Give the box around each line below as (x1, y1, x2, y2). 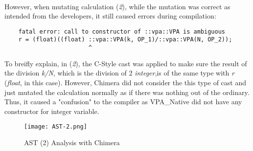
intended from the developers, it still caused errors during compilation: (4, 11, 216, 21)
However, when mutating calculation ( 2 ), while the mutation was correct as (4, 1, 230, 11)
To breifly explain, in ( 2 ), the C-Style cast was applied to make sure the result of (4, 58, 247, 68)
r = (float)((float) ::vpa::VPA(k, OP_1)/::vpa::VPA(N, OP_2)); (18, 36, 232, 43)
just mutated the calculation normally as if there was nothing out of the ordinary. (4, 87, 250, 97)
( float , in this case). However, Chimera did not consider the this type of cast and (4, 77, 247, 87)
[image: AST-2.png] (24, 123, 87, 131)
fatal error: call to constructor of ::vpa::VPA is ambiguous (18, 28, 226, 35)
